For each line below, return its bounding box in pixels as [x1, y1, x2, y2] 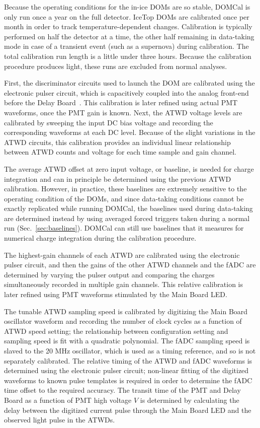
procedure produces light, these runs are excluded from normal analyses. [4, 60, 227, 71]
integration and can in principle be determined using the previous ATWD [4, 173, 231, 184]
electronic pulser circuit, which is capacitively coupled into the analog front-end [4, 87, 249, 98]
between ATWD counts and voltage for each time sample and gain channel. [4, 147, 236, 157]
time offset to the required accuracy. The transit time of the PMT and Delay [4, 385, 241, 395]
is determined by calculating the [140, 394, 239, 405]
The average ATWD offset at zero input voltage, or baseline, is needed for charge [4, 163, 254, 174]
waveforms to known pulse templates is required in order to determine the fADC [4, 375, 252, 385]
